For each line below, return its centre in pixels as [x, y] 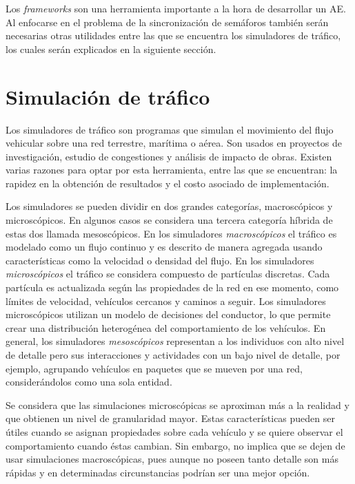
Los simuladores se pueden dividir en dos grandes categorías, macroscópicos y [169, 206]
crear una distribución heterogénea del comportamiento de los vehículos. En [166, 327]
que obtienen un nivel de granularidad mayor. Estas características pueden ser [170, 418]
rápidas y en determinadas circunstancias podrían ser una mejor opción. [158, 472]
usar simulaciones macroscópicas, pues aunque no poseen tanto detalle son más [172, 459]
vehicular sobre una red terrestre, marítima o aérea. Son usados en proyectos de [174, 143]
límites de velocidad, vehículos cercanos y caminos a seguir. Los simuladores [166, 301]
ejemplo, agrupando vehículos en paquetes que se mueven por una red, [154, 368]
